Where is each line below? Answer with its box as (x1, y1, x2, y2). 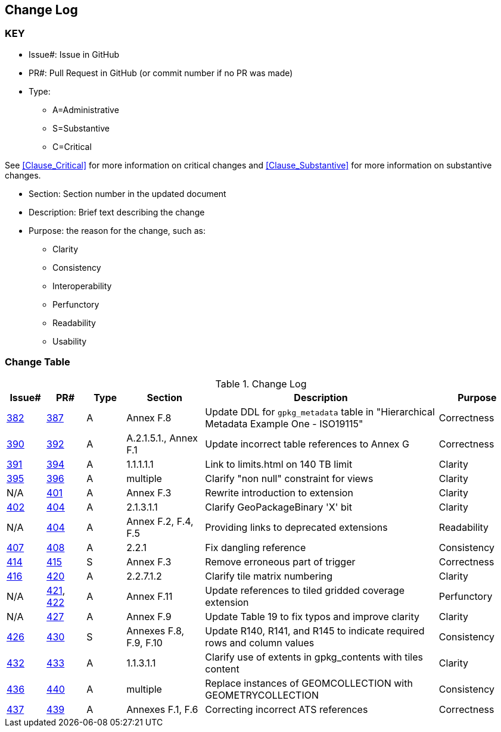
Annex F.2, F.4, (126, 515, 194, 527)
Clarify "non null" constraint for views (205, 472, 374, 484)
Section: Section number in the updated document (29, 188, 226, 199)
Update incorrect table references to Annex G (205, 437, 409, 450)
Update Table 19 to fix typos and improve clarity (205, 610, 419, 622)
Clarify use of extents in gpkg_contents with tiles (205, 650, 423, 663)
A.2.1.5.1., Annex (126, 431, 198, 444)
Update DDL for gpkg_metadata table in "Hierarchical (205, 405, 435, 418)
